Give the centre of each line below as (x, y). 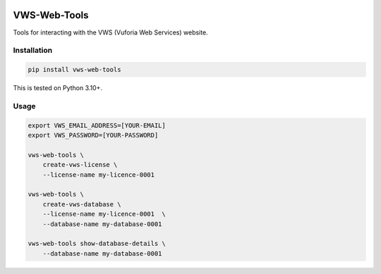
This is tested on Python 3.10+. (58, 88)
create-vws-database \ (82, 204)
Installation (33, 51)
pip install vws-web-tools (74, 70)
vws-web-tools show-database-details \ (97, 244)
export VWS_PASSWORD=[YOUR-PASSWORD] (93, 135)
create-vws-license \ (80, 165)
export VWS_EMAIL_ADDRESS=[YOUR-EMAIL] (97, 125)
